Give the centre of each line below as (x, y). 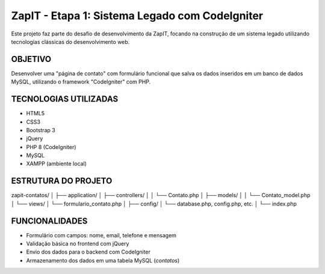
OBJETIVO (31, 59)
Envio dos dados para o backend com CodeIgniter (88, 252)
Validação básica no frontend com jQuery (78, 244)
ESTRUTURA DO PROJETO (62, 181)
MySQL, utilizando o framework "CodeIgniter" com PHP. (81, 82)
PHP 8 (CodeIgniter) (51, 147)
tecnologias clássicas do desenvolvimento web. (70, 41)
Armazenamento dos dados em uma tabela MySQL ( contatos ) (103, 260)
